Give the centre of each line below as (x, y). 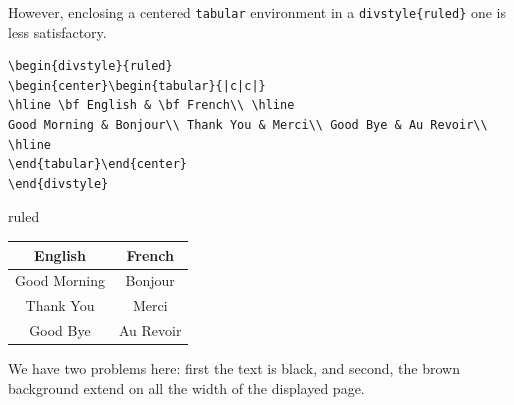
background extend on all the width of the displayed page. (186, 387)
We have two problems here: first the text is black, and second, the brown (234, 368)
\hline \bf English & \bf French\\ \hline (151, 105)
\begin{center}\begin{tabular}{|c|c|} (137, 85)
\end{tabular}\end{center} (97, 164)
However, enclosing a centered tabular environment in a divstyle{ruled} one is (257, 12)
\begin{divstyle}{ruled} (90, 66)
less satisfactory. (57, 31)
